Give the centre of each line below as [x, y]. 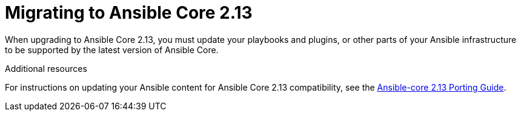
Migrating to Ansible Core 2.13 [129, 13]
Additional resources [46, 68]
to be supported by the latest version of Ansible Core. [112, 50]
